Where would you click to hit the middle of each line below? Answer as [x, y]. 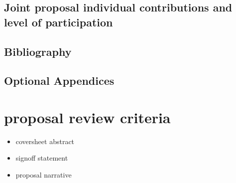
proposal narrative [44, 175]
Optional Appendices [59, 81]
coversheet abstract [45, 141]
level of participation [59, 22]
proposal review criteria [87, 117]
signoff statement [42, 158]
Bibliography [38, 51]
